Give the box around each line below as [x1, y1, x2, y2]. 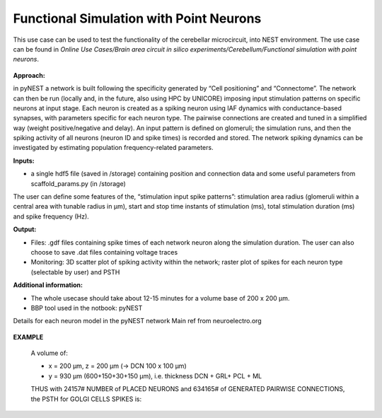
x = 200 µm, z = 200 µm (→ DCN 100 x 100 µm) [48, 361, 187, 371]
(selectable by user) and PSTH [30, 267, 120, 276]
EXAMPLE [13, 332, 44, 341]
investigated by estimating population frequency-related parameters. [13, 144, 214, 152]
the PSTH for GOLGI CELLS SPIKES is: [30, 395, 142, 403]
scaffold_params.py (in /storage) [30, 179, 127, 187]
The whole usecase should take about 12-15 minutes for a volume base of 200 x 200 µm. [30, 294, 290, 302]
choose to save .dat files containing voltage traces [30, 248, 178, 256]
